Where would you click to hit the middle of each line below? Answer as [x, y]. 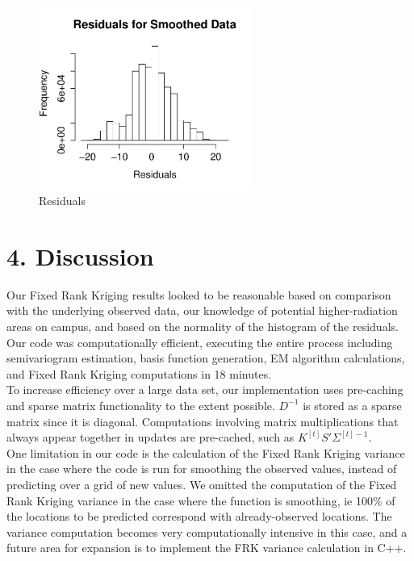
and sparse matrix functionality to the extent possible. [141, 405]
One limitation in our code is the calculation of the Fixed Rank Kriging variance [206, 452]
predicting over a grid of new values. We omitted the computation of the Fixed [202, 484]
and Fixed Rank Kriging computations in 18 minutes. [139, 373]
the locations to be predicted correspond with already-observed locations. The [199, 516]
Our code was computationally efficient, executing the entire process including [200, 342]
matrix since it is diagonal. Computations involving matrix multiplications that [203, 421]
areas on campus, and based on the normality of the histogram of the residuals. [203, 326]
